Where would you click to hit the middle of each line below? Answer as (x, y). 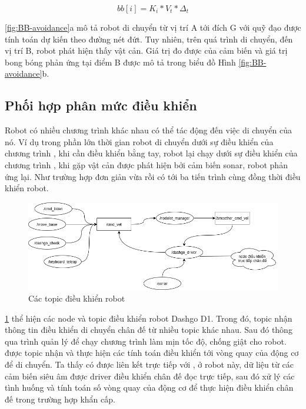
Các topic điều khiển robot (77, 298)
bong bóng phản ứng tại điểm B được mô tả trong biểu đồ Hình (120, 62)
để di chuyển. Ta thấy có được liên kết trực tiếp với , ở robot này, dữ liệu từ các (149, 364)
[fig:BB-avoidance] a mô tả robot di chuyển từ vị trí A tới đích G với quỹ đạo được (153, 27)
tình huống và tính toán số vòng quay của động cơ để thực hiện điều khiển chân (149, 387)
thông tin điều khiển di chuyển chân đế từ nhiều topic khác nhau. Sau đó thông (149, 330)
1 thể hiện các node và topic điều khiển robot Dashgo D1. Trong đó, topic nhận (149, 318)
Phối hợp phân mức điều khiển (101, 105)
